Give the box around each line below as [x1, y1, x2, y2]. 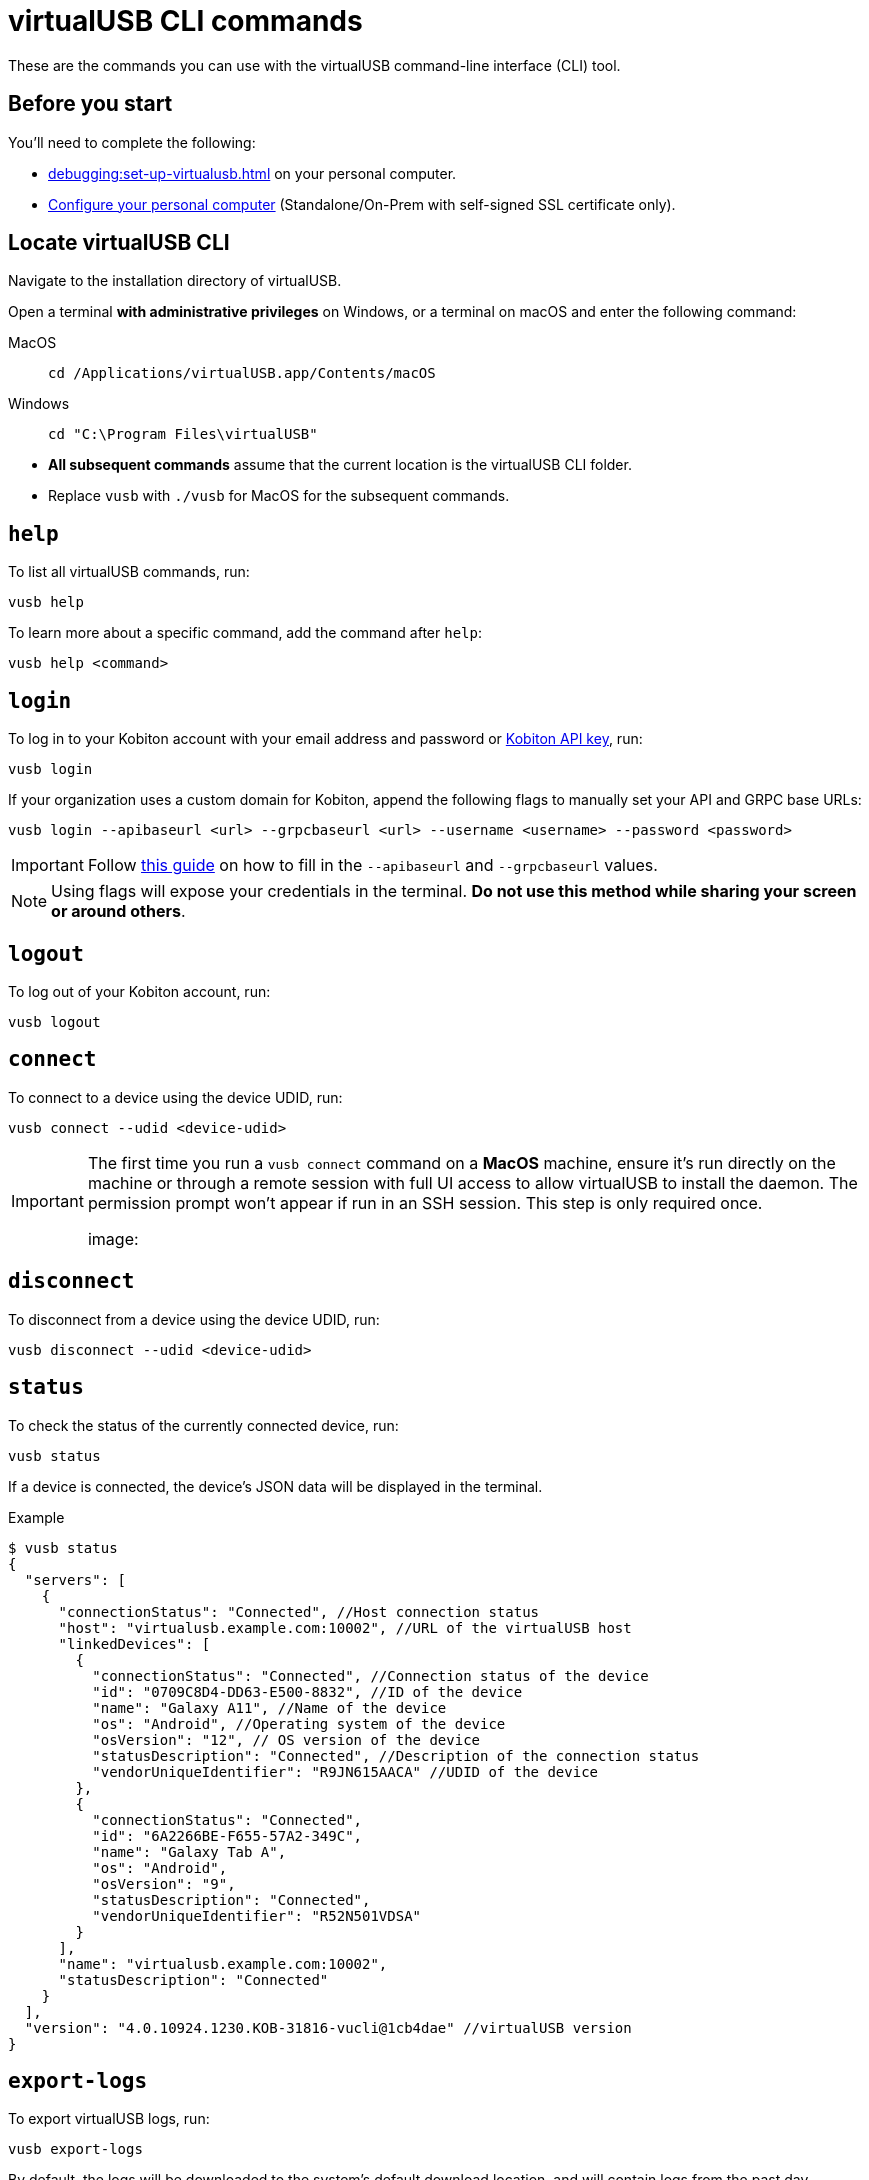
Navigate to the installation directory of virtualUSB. [8, 272, 342, 290]
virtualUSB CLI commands [8, 4, 363, 38]
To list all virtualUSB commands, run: [8, 563, 250, 581]
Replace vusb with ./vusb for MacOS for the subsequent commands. [48, 487, 510, 505]
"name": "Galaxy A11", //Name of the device [92, 1699, 447, 1716]
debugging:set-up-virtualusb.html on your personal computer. [48, 164, 457, 182]
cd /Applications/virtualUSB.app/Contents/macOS [48, 365, 436, 382]
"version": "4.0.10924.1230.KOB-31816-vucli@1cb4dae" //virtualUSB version [24, 2019, 632, 2036]
